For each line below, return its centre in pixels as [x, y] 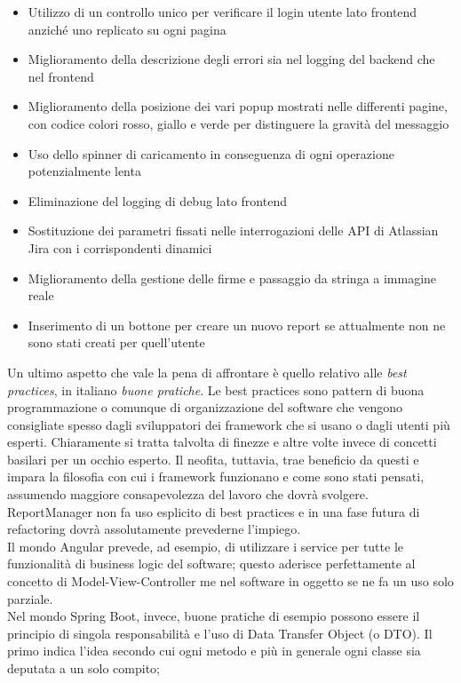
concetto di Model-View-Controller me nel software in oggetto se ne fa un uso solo [230, 581]
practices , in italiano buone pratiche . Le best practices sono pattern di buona [216, 389]
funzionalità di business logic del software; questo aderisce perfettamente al [211, 564]
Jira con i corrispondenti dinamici [120, 247]
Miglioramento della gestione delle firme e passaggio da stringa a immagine [232, 278]
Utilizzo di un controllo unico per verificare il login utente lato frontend [223, 12]
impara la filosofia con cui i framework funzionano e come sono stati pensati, [216, 477]
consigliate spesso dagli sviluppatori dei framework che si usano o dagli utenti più [229, 424]
